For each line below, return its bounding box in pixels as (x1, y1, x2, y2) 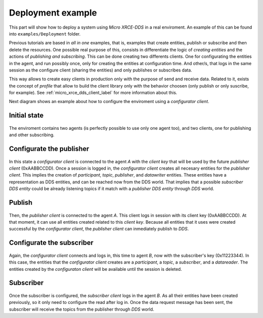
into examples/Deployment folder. (9, 31, 81, 36)
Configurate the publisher (9, 145, 90, 153)
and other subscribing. (9, 132, 55, 138)
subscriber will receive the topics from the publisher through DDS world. (9, 306, 154, 312)
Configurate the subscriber (9, 239, 94, 247)
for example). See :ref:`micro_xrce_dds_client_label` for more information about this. (9, 90, 177, 96)
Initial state (9, 111, 44, 120)
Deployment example (9, 7, 97, 18)
